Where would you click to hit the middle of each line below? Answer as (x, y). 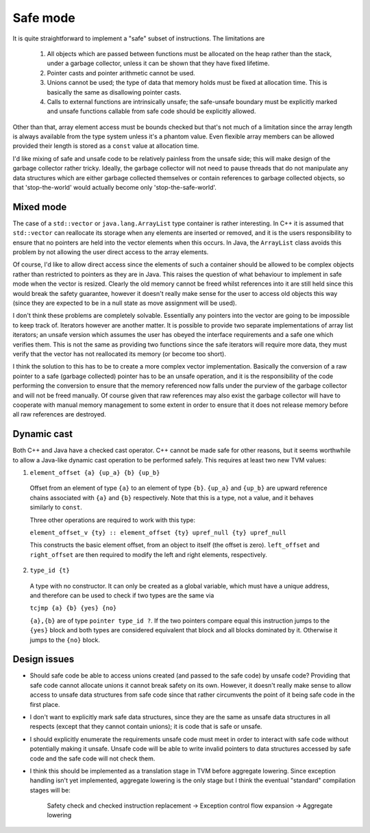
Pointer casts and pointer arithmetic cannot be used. (121, 73)
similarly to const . (56, 508)
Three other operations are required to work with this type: (112, 520)
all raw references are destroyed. (59, 414)
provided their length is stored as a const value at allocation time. (106, 146)
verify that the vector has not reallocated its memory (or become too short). (119, 354)
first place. (45, 704)
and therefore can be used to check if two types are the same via (122, 595)
